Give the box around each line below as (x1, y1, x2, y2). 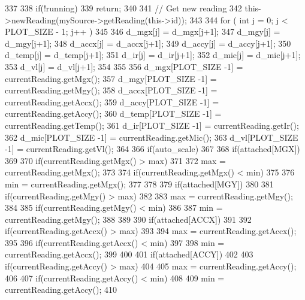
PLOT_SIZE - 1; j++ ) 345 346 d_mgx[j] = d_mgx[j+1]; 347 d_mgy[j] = (5, 25, 280, 38)
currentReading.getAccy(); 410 (5, 283, 117, 296)
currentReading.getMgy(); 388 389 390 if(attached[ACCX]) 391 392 (5, 213, 252, 225)
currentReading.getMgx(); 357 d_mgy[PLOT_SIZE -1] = (5, 72, 217, 84)
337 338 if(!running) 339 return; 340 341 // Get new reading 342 (5, 2, 242, 14)
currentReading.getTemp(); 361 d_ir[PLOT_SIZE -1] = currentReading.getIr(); (5, 119, 299, 131)
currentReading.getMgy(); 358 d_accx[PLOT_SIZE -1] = (5, 84, 218, 96)
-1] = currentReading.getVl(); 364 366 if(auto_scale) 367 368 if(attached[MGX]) (5, 143, 300, 155)
